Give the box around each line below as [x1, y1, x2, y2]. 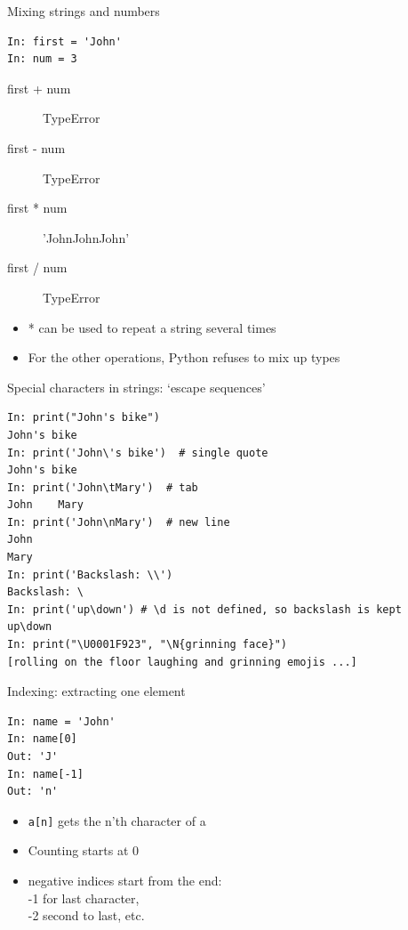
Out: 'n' [7, 785, 59, 798]
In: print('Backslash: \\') [7, 568, 173, 581]
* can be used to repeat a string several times [28, 318, 276, 336]
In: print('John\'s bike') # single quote [7, 446, 268, 459]
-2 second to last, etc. [28, 906, 145, 925]
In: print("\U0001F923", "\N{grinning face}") [7, 638, 287, 651]
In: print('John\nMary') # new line [7, 515, 230, 529]
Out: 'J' [7, 750, 59, 763]
